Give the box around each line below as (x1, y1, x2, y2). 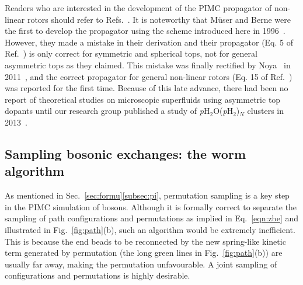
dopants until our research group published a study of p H (5, 105, 210, 117)
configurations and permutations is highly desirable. (5, 269, 190, 281)
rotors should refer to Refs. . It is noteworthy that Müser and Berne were (27, 13, 291, 25)
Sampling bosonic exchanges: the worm (5, 144, 246, 162)
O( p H (213, 105, 234, 117)
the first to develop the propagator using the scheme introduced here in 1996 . (5, 25, 285, 37)
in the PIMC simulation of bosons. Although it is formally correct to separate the (5, 200, 297, 213)
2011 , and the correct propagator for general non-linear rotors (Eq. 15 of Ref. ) (5, 70, 292, 82)
